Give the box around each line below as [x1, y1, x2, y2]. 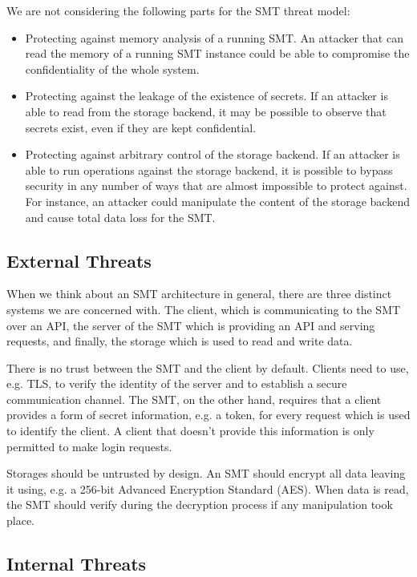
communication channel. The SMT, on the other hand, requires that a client [6, 390, 382, 407]
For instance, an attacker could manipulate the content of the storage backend [25, 192, 410, 209]
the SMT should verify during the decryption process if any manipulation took [6, 496, 393, 513]
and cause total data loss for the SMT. [25, 208, 216, 225]
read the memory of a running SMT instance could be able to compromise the [25, 45, 410, 62]
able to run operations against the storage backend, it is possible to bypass [25, 161, 393, 178]
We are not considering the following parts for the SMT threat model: [6, 2, 350, 18]
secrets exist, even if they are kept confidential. [25, 119, 257, 135]
